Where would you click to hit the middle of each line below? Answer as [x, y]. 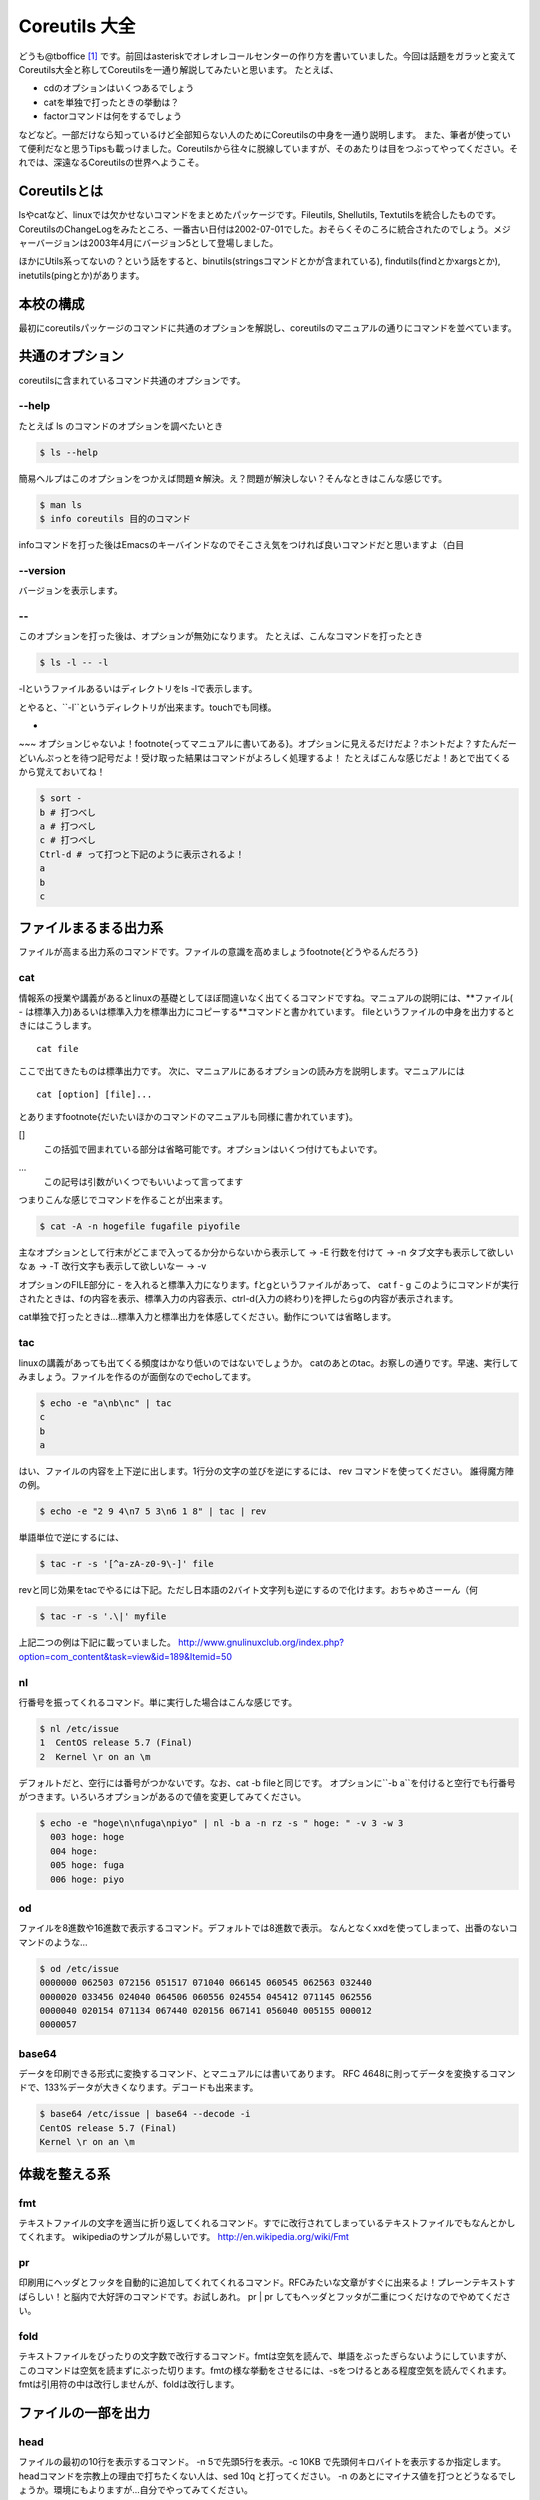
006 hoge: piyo [87, 1879]
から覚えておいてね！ [62, 772]
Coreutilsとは [61, 191]
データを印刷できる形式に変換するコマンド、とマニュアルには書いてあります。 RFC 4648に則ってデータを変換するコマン [267, 2074]
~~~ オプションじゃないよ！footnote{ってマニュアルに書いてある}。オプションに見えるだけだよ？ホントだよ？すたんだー [267, 744]
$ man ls [61, 504]
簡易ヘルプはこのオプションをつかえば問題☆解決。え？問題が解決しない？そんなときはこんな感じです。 [233, 478]
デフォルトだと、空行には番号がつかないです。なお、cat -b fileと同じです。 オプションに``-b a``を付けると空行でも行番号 [267, 1782]
